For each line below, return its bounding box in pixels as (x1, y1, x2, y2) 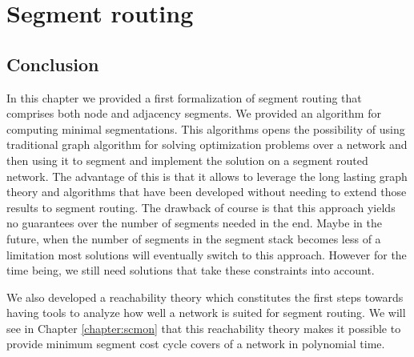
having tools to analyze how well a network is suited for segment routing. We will (6, 304, 406, 321)
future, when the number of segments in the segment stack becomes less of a (6, 230, 381, 247)
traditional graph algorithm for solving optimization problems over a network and (6, 136, 408, 153)
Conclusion (6, 51, 99, 76)
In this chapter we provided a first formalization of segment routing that (6, 89, 362, 106)
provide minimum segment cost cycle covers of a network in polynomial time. (6, 335, 385, 352)
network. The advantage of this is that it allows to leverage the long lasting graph (6, 167, 408, 184)
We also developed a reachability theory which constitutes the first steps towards (6, 288, 404, 305)
